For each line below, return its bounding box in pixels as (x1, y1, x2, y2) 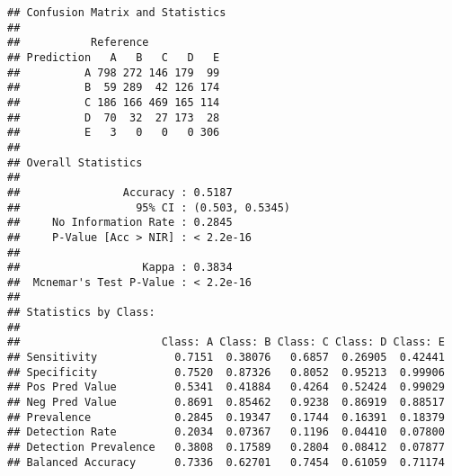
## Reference (7, 36, 149, 49)
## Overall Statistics (7, 156, 143, 169)
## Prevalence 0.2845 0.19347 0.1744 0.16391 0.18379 (7, 410, 445, 424)
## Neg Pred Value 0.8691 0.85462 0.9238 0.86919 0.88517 (7, 396, 445, 409)
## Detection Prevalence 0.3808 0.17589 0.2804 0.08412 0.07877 (7, 441, 445, 454)
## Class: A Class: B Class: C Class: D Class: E (7, 336, 445, 349)
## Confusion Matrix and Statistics (7, 6, 226, 19)
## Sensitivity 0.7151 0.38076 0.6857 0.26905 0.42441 (7, 351, 445, 364)
